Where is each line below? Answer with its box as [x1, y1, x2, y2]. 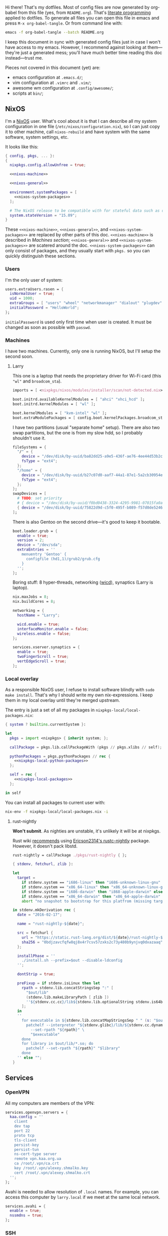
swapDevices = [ [12, 491, 46, 496]
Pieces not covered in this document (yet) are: [5, 65, 100, 71]
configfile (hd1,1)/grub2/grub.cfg [25, 556, 100, 561]
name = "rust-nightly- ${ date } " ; [17, 921, 84, 927]
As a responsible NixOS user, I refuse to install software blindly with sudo [5, 687, 155, 693]
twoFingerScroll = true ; [17, 654, 69, 659]
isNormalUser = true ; [9, 291, 55, 296]
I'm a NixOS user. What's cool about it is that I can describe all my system [5, 118, 157, 124]
